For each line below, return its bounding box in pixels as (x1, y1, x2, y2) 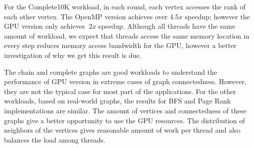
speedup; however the (185, 11, 250, 21)
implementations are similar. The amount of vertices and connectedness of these (4, 105, 247, 115)
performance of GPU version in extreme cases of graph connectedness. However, (4, 76, 247, 87)
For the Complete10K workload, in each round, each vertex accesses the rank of (4, 1, 246, 11)
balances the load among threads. (4, 134, 105, 145)
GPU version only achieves (4, 21, 85, 31)
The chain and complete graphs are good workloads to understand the (4, 66, 217, 77)
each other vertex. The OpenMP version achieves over (4, 11, 168, 21)
